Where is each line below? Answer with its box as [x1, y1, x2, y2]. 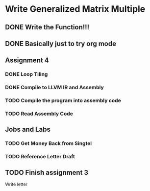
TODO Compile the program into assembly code [5, 97, 121, 104]
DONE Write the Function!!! [5, 23, 90, 31]
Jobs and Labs [5, 125, 50, 134]
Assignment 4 [5, 56, 49, 65]
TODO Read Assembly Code [5, 110, 74, 117]
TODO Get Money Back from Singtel [5, 140, 92, 147]
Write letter [5, 181, 28, 187]
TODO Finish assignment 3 [5, 168, 89, 177]
